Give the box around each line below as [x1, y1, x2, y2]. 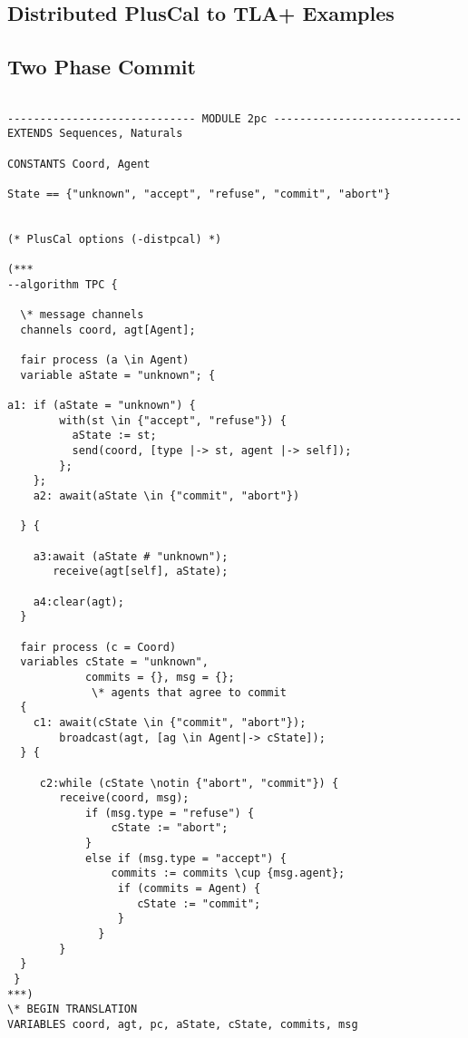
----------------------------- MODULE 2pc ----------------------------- [7, 112, 463, 125]
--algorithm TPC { [7, 277, 118, 291]
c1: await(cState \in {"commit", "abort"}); [33, 715, 307, 729]
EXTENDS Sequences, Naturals [7, 127, 183, 141]
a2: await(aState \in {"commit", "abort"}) [33, 490, 300, 503]
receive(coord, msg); [59, 791, 190, 805]
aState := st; [72, 429, 157, 442]
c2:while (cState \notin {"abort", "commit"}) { [39, 776, 339, 790]
